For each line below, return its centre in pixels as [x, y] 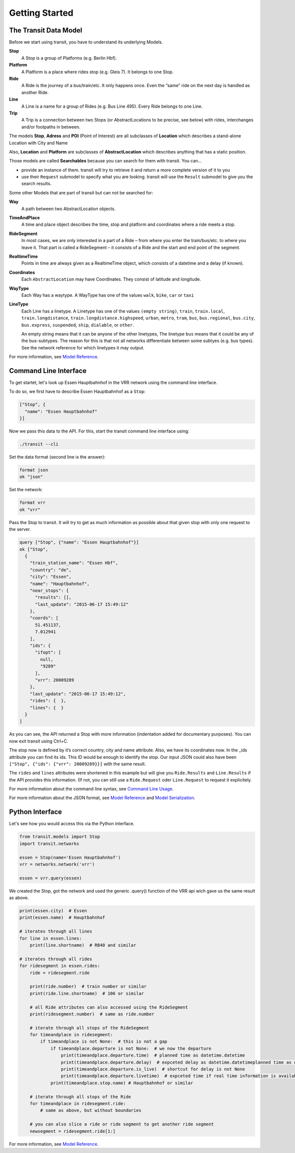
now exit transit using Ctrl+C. [39, 741]
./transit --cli [39, 444]
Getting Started [41, 13]
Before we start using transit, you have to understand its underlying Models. [86, 42]
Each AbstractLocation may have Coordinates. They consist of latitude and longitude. [111, 279]
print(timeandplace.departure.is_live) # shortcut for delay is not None [153, 1069]
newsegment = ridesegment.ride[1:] [73, 1131]
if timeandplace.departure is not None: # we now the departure [131, 1048]
